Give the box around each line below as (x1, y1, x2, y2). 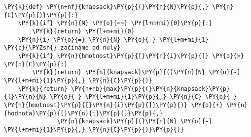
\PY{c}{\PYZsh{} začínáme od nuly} (4, 44, 121, 52)
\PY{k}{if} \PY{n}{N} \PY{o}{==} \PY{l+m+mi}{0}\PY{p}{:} (18, 20, 213, 27)
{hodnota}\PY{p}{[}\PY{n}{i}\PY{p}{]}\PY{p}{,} (4, 110, 163, 117)
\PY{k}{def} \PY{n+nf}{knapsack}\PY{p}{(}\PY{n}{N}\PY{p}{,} (4, 3, 209, 10)
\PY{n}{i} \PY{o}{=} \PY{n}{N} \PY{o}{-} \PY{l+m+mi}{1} (18, 36, 209, 43)
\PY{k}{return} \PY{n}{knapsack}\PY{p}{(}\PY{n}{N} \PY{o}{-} (32, 69, 241, 76)
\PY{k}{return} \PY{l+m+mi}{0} (32, 27, 135, 35)
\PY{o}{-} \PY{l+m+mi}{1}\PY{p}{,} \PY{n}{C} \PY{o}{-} (50, 93, 237, 101)
